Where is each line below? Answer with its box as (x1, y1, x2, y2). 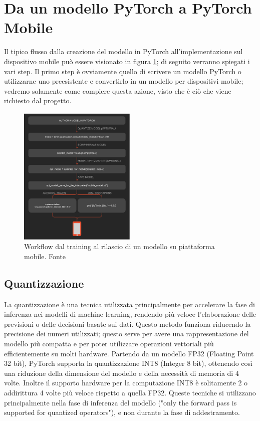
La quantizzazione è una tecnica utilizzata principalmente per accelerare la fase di (4, 299, 255, 309)
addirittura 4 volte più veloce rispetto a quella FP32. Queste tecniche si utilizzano (4, 387, 256, 397)
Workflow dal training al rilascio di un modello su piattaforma (24, 241, 215, 252)
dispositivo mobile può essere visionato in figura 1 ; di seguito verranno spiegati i (4, 56, 250, 66)
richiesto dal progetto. (4, 95, 72, 106)
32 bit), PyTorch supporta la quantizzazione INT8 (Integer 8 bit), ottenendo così (4, 358, 252, 368)
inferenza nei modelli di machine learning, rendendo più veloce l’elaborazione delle (4, 309, 256, 319)
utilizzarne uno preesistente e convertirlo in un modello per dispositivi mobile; (4, 76, 243, 86)
